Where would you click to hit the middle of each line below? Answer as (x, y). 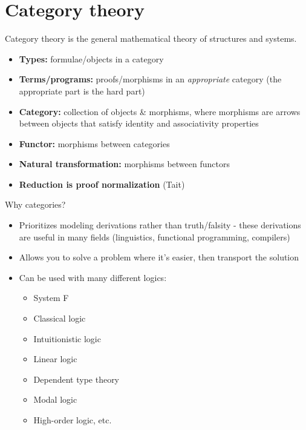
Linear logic (55, 359)
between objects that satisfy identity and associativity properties (139, 123)
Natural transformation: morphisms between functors (124, 164)
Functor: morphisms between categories (94, 143)
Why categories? (35, 204)
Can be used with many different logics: (93, 277)
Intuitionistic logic (67, 338)
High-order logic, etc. (73, 420)
